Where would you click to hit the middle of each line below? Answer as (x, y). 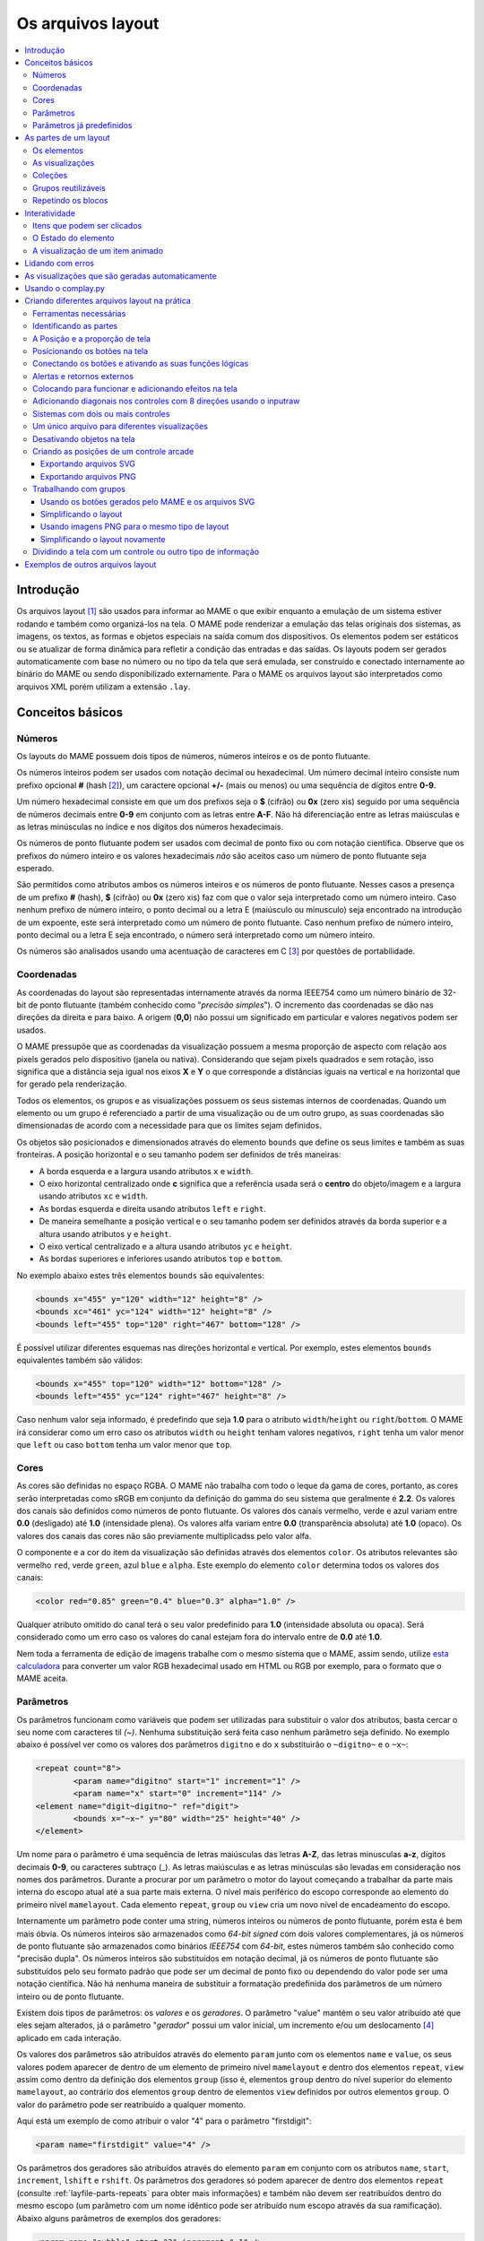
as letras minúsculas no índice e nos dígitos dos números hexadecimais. (150, 826)
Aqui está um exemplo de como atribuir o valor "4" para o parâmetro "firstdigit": (164, 2121)
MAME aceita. (43, 1679)
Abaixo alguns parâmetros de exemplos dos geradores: (119, 2218)
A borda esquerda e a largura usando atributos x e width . (146, 1171)
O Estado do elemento (74, 238)
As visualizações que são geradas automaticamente (121, 276)
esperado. (35, 869)
